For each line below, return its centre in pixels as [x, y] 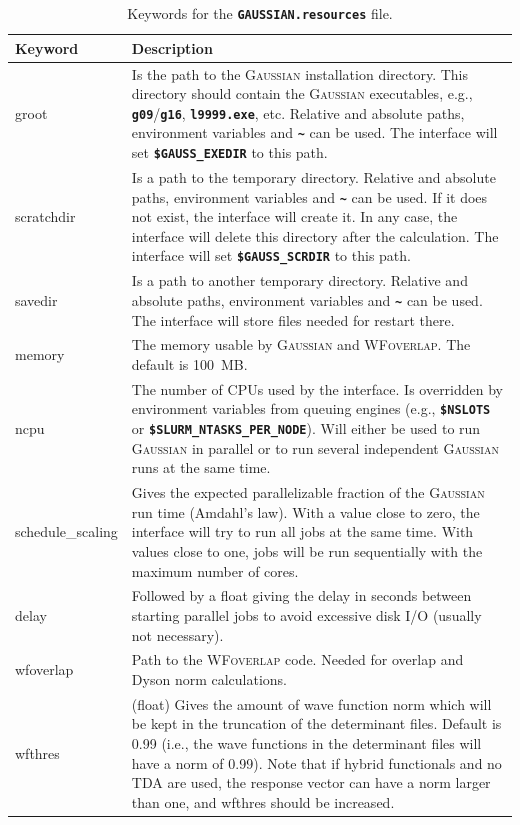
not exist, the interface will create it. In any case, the [294, 216]
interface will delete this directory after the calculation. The [315, 235]
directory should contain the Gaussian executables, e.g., [302, 93]
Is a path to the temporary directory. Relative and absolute [313, 176]
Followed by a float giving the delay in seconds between [301, 595]
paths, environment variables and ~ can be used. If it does [309, 196]
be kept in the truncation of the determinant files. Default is [316, 723]
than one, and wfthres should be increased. [263, 801]
